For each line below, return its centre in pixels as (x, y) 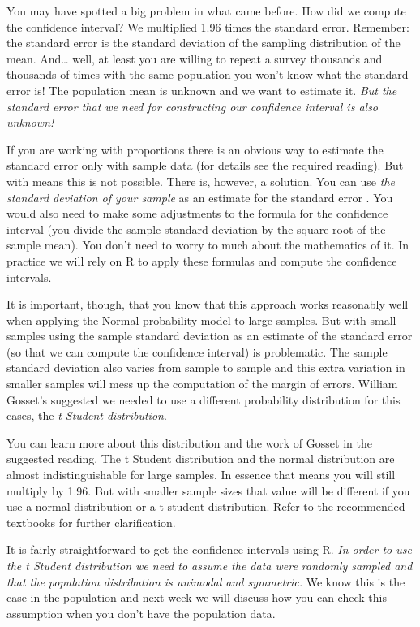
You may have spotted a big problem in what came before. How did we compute (206, 11)
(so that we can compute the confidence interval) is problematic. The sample (197, 351)
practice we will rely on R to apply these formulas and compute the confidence (202, 260)
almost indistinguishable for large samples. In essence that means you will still (201, 475)
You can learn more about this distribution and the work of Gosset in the (189, 442)
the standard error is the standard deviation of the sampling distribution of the (204, 43)
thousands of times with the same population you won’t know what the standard (208, 74)
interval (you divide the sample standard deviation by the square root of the (196, 229)
